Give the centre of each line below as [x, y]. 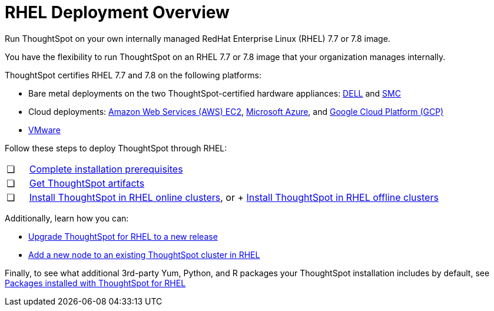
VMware [44, 130]
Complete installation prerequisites [106, 169]
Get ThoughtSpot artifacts [87, 183]
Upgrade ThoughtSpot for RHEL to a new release [123, 236]
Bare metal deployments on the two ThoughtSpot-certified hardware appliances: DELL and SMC [215, 93]
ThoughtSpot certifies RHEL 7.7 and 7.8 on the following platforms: [133, 75]
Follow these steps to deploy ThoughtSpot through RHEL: [116, 148]
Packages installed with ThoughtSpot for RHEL [95, 283]
